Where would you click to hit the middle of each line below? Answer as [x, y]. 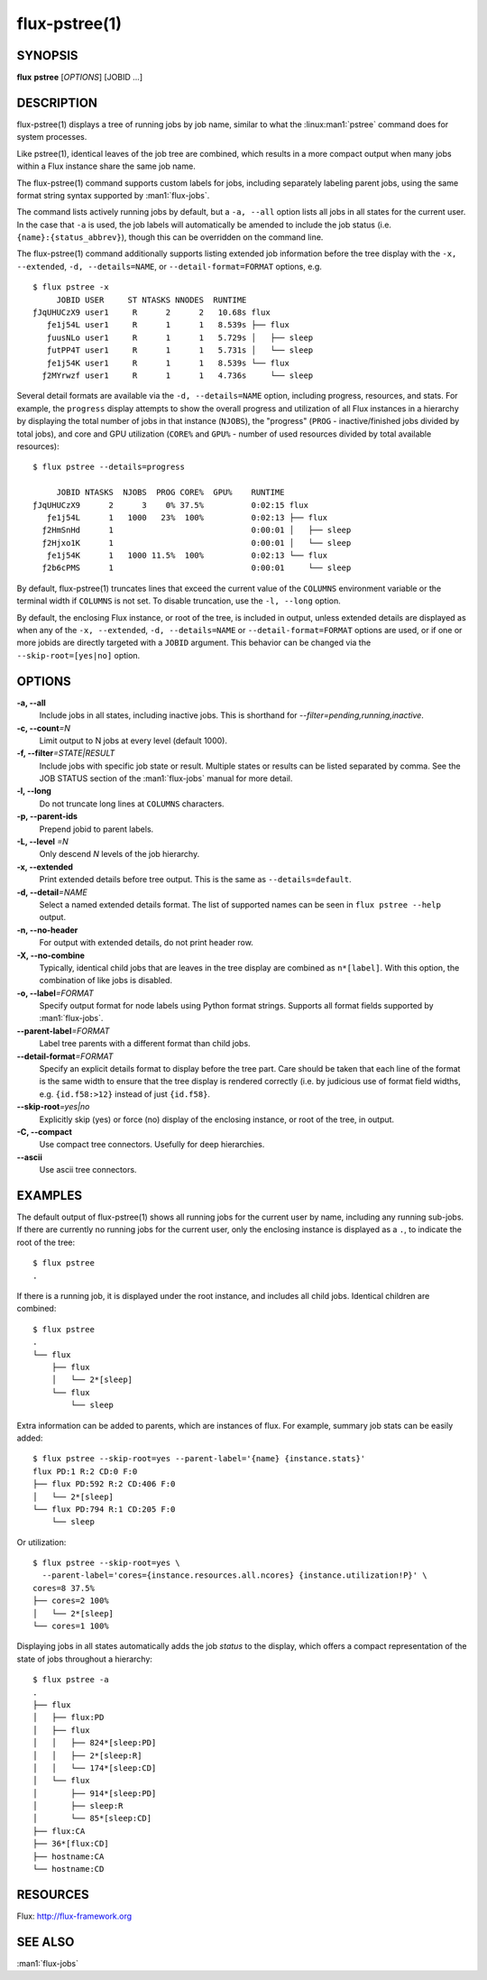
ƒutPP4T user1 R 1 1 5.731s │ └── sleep [180, 350]
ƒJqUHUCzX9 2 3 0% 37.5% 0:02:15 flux [170, 505]
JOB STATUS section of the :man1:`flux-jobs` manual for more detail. [166, 778]
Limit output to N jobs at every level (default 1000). [133, 741]
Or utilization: [41, 1542]
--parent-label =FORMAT [63, 1031]
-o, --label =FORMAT [55, 993]
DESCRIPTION [57, 102]
